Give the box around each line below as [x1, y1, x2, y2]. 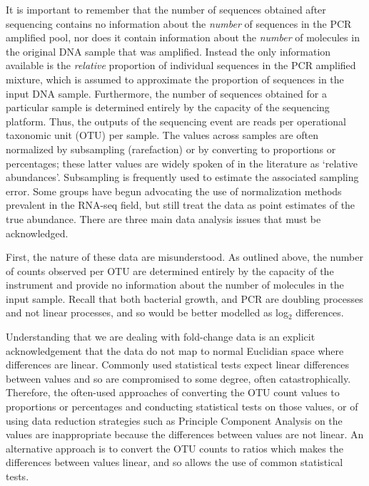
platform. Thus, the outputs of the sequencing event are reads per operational [6, 113, 346, 128]
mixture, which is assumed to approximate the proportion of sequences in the [6, 71, 344, 86]
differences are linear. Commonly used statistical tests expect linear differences [6, 357, 349, 372]
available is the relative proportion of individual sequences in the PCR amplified [6, 58, 356, 73]
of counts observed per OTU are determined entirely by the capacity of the [6, 263, 334, 278]
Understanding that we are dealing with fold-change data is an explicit [6, 329, 315, 344]
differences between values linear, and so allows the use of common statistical [6, 455, 343, 470]
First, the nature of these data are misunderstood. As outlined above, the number [6, 249, 363, 264]
